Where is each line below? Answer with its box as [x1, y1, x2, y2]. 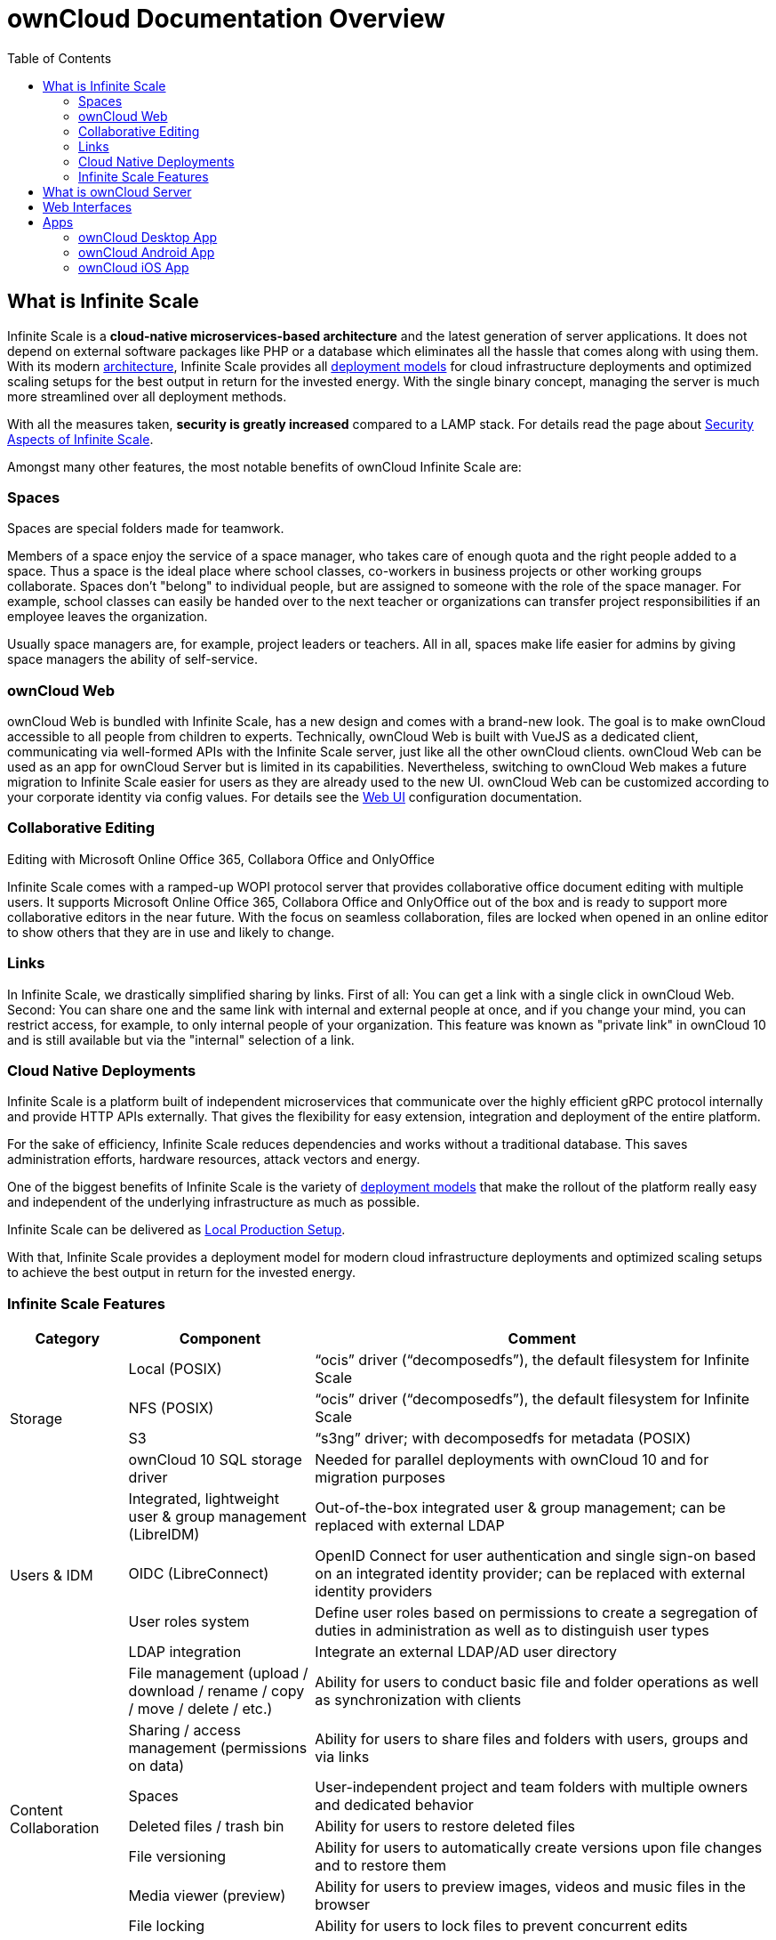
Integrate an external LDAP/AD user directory [315, 1643, 618, 1661]
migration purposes [315, 1468, 445, 1487]
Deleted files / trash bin [128, 1817, 284, 1836]
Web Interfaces [43, 198, 132, 214]
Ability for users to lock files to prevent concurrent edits [315, 1917, 688, 1936]
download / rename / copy [128, 1682, 305, 1701]
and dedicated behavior [315, 1796, 474, 1815]
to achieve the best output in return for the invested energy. [7, 1265, 356, 1281]
